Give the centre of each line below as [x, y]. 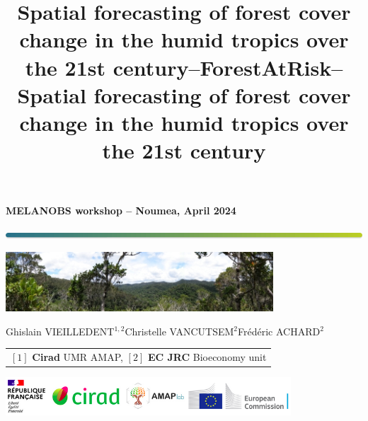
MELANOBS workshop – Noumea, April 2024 [121, 210]
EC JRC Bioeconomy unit [207, 356]
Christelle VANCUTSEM [179, 331]
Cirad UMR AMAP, [77, 356]
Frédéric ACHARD [279, 331]
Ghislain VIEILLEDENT [60, 331]
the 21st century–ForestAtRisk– [184, 67]
